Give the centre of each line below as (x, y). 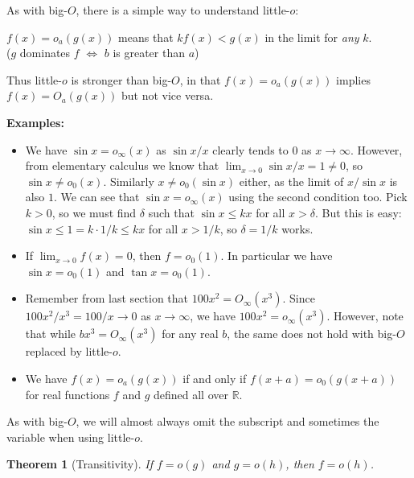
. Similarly (129, 181)
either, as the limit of (291, 181)
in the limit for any (312, 37)
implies (353, 79)
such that (171, 212)
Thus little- (34, 79)
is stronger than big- (121, 79)
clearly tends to (250, 149)
